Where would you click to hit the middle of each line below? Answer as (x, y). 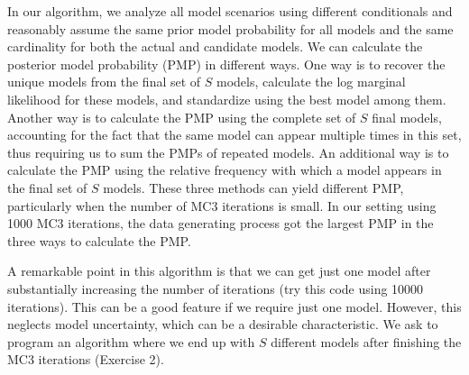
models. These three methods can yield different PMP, (253, 187)
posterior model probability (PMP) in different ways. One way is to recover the (226, 64)
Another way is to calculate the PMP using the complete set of (182, 117)
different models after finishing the (366, 341)
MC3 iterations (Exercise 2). (86, 359)
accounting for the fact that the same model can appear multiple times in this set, (234, 135)
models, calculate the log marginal (311, 82)
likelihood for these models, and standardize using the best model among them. (227, 99)
